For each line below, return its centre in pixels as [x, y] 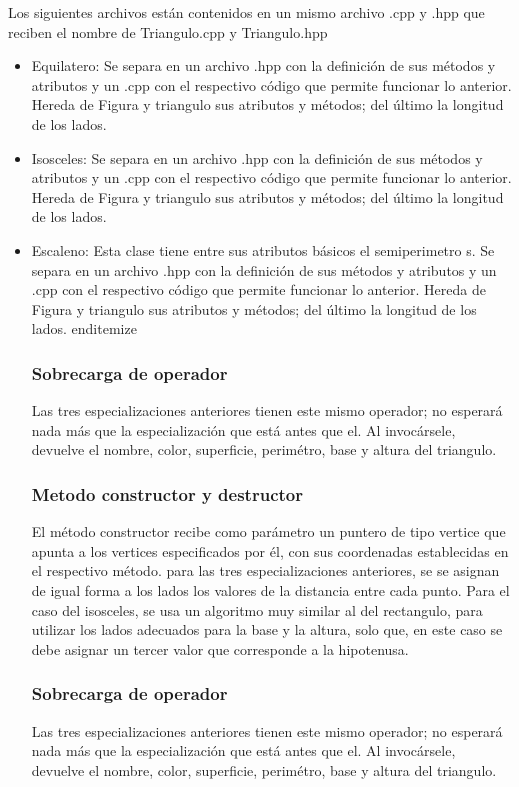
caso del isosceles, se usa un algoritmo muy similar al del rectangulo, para [257, 609]
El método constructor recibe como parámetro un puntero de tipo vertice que [268, 531]
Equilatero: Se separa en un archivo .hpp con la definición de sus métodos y [263, 65]
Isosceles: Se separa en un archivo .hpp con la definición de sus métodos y [257, 157]
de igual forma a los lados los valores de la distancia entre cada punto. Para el [270, 589]
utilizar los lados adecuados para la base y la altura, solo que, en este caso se [267, 629]
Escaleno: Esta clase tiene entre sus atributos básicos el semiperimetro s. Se [263, 249]
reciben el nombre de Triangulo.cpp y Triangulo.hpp [168, 31]
